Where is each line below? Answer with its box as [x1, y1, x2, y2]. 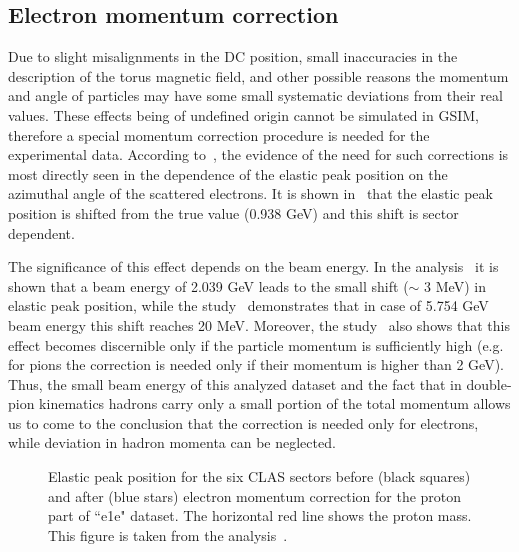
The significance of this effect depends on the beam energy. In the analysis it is [8, 256, 499, 277]
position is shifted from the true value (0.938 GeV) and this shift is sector [8, 202, 459, 223]
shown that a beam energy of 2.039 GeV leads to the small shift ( [8, 275, 409, 296]
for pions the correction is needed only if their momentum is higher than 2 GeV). [8, 354, 504, 375]
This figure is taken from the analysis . [48, 524, 288, 545]
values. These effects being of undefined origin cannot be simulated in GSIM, [8, 104, 480, 125]
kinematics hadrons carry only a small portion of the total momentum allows [39, 393, 511, 414]
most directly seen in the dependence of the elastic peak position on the [8, 163, 448, 184]
